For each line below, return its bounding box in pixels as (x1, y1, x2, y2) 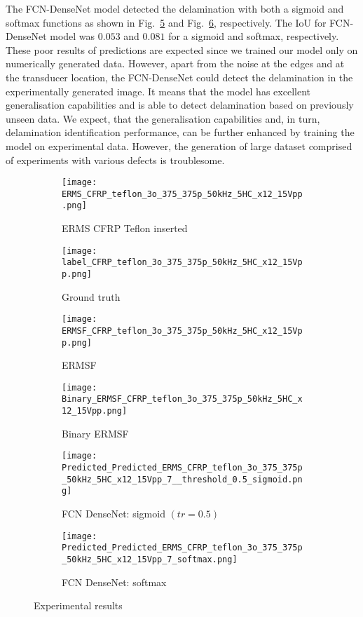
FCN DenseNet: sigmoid (62, 506, 165, 520)
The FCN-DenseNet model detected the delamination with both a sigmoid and (6, 1, 344, 15)
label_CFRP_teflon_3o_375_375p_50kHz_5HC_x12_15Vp (62, 257, 303, 268)
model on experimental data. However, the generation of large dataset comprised (6, 138, 352, 153)
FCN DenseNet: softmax (62, 574, 167, 589)
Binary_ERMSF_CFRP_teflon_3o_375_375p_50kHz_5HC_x (62, 394, 303, 405)
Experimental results (34, 598, 123, 613)
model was (50, 29, 95, 43)
